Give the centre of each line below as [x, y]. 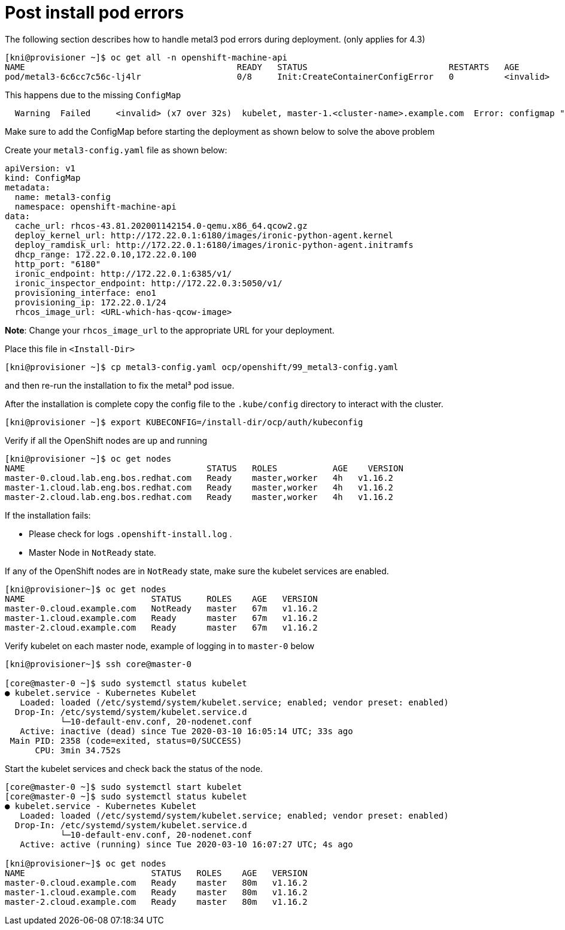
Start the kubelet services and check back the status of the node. [134, 768]
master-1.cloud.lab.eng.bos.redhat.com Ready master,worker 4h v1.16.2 [199, 487]
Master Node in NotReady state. [92, 552]
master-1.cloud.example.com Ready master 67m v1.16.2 [161, 618]
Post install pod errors [95, 13]
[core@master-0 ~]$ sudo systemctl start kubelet [124, 787]
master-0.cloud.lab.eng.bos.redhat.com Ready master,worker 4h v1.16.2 [199, 478]
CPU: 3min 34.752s [78, 750]
